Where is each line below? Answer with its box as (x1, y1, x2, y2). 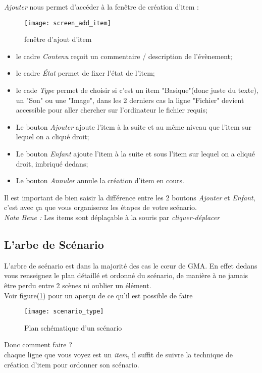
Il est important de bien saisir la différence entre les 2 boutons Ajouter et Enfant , (4, 192, 255, 202)
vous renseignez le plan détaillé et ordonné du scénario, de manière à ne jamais (4, 270, 248, 281)
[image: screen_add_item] (24, 19, 111, 27)
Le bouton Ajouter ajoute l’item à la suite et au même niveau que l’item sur (16, 121, 251, 132)
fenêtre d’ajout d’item (24, 34, 92, 44)
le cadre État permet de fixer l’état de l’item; (16, 68, 155, 78)
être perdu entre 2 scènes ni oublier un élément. (4, 280, 151, 290)
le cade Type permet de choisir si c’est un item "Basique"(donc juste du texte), (16, 85, 258, 95)
